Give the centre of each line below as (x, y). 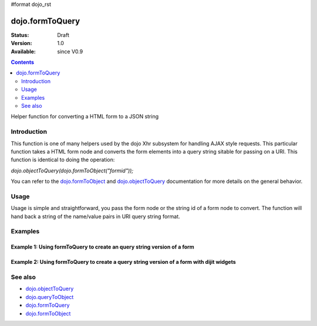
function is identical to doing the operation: (63, 160)
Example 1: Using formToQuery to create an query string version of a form (103, 247)
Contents (23, 62)
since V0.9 (70, 51)
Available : (23, 51)
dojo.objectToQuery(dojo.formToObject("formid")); (72, 171)
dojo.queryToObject (50, 297)
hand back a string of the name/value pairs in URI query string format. (95, 216)
